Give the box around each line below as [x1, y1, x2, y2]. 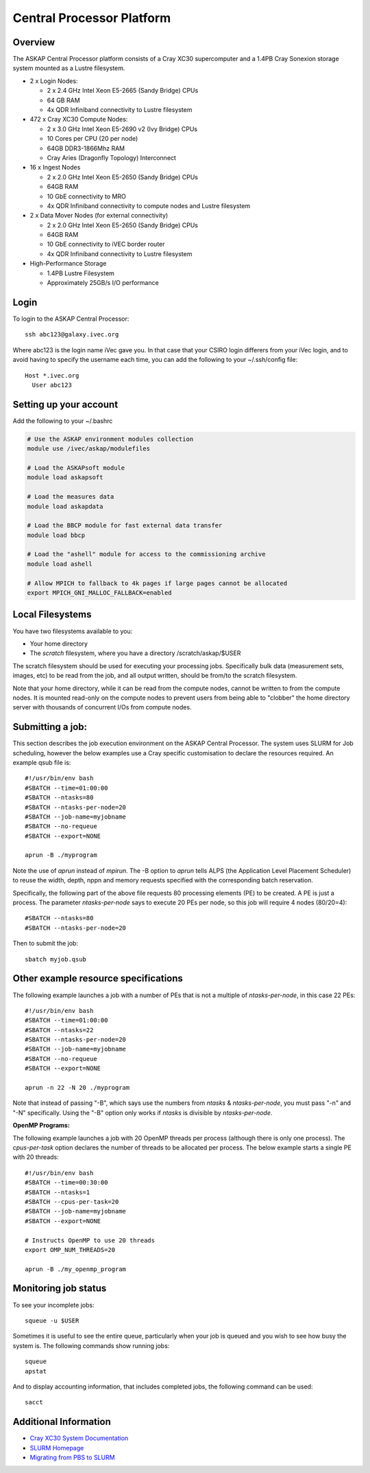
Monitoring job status [12, 1283, 107, 1294]
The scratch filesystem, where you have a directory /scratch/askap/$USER [29, 649, 241, 657]
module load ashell [27, 560, 92, 568]
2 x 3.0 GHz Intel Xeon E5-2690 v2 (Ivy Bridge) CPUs [47, 124, 198, 133]
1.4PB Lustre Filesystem [47, 269, 114, 277]
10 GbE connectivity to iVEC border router [47, 240, 165, 249]
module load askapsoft [27, 474, 103, 481]
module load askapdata [27, 502, 103, 510]
